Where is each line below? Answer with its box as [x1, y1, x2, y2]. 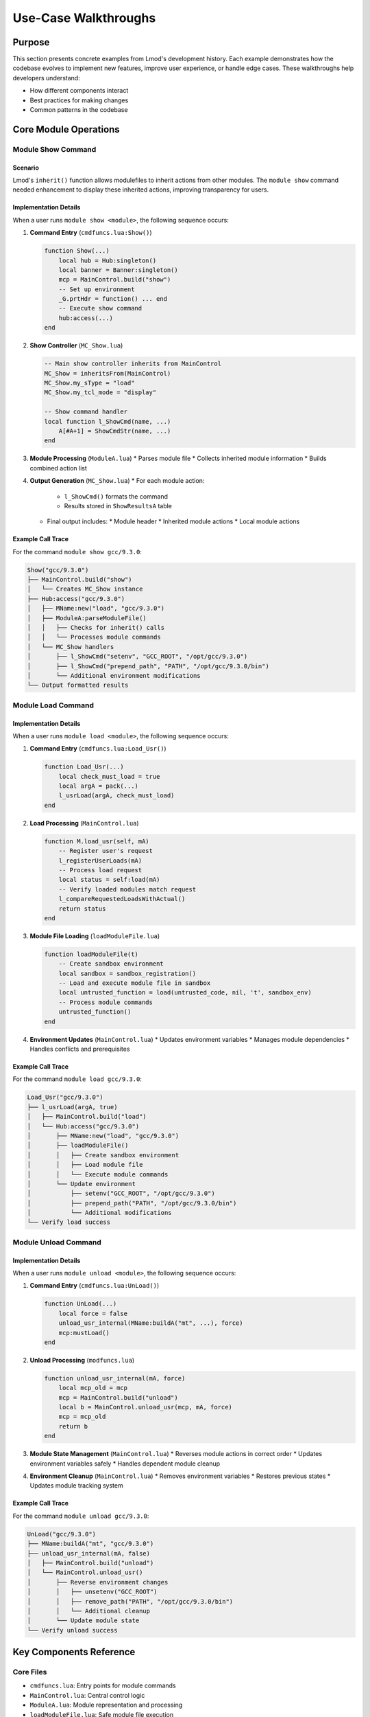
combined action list [29, 464, 87, 472]
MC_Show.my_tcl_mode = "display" [44, 389, 157, 396]
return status [58, 905, 106, 913]
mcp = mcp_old [58, 1413, 106, 1421]
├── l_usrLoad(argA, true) [27, 1103, 118, 1111]
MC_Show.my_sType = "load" [44, 379, 135, 387]
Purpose [12, 36, 50, 48]
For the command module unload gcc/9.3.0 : [12, 1512, 149, 1520]
